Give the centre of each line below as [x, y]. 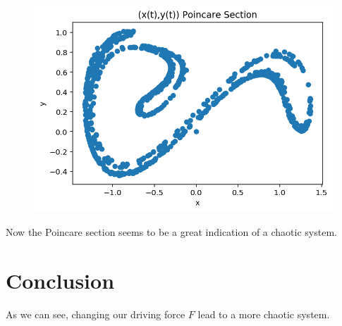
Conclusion [60, 280]
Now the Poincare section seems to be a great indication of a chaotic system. [171, 231]
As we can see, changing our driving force [96, 314]
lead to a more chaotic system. [264, 314]
